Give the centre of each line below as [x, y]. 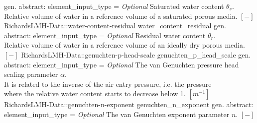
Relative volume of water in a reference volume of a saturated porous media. [121, 16]
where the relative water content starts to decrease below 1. [95, 93]
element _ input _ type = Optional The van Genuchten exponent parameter [117, 114]
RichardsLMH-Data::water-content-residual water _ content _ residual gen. [115, 26]
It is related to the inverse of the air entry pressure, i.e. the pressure [108, 84]
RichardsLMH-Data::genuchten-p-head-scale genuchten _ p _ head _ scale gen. [136, 54]
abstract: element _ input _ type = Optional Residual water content [105, 35]
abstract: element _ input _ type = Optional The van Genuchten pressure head [122, 64]
